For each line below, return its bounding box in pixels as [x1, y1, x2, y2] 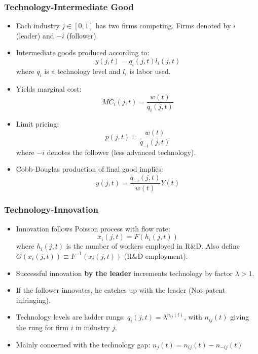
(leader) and [16, 30, 54, 41]
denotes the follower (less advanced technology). [47, 146, 196, 157]
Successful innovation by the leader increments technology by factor [16, 267, 233, 278]
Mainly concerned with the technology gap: [16, 339, 151, 349]
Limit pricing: [16, 119, 59, 129]
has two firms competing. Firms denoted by [95, 20, 231, 31]
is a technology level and [44, 65, 121, 76]
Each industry [16, 20, 60, 31]
